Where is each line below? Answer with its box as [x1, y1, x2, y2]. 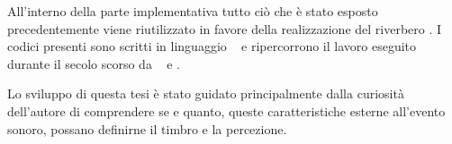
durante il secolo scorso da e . [7, 54, 180, 72]
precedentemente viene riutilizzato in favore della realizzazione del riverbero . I [7, 19, 442, 38]
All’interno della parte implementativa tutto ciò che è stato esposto [7, 2, 378, 20]
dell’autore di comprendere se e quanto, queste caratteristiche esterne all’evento [7, 101, 446, 120]
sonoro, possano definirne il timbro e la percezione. [7, 119, 287, 138]
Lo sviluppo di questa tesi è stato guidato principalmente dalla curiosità [7, 84, 404, 103]
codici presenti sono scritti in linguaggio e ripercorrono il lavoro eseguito [7, 37, 417, 55]
